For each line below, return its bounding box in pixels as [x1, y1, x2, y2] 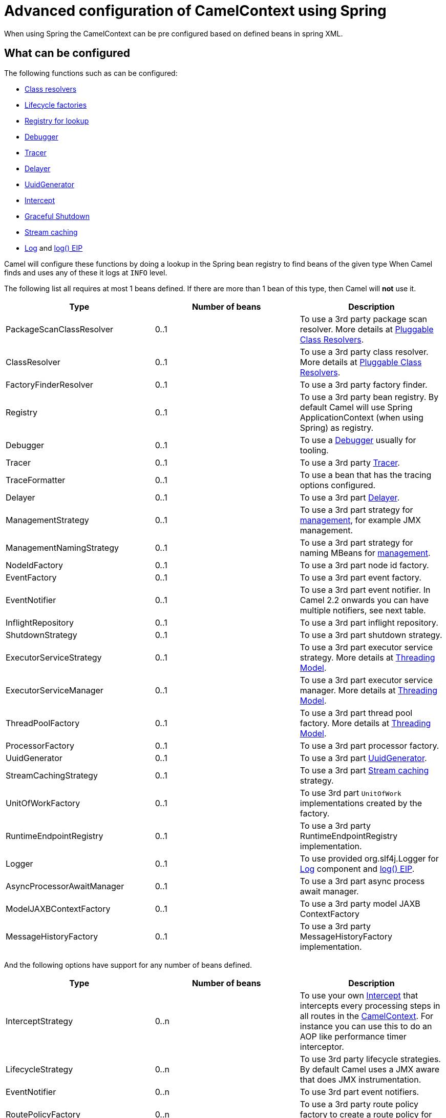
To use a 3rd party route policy [300, 1099, 419, 1109]
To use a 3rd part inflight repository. [300, 617, 438, 628]
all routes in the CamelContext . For [300, 1010, 434, 1021]
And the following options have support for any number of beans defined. [4, 960, 252, 969]
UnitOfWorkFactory [6, 797, 80, 808]
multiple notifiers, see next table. [300, 605, 426, 615]
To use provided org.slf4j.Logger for [300, 853, 439, 864]
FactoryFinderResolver [6, 379, 93, 390]
